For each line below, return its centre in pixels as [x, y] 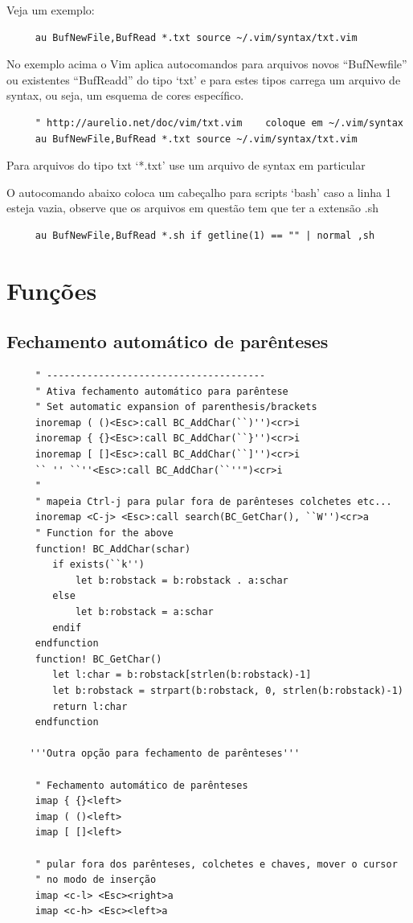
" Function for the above [104, 533]
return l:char [90, 706]
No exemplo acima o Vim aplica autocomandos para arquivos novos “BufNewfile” [207, 64]
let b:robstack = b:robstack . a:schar [182, 580]
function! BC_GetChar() [98, 659]
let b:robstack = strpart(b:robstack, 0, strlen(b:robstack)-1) [228, 690]
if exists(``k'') [98, 565]
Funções [52, 290]
